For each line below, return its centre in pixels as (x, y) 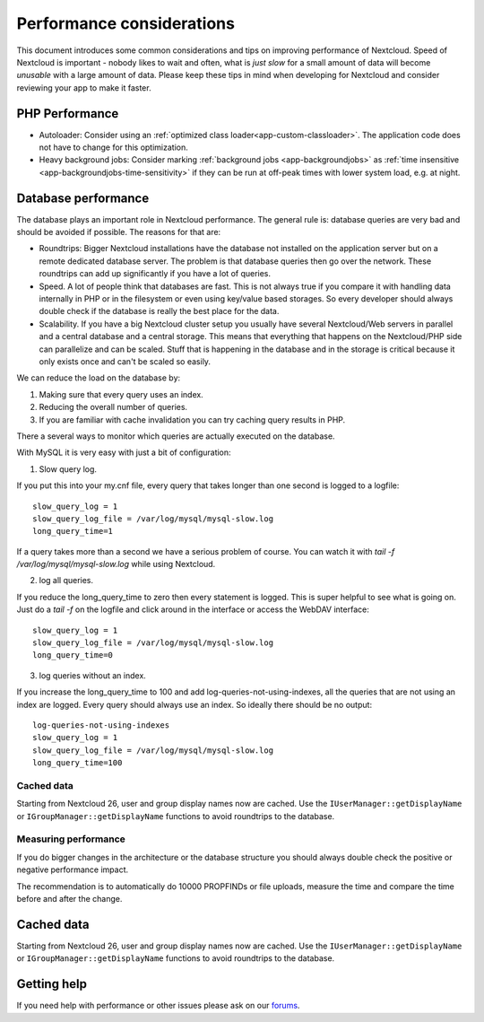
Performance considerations (125, 23)
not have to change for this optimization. (113, 147)
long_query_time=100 (78, 763)
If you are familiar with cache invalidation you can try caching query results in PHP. (192, 419)
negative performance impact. (73, 869)
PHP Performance (68, 114)
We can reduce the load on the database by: (99, 378)
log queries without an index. (93, 675)
